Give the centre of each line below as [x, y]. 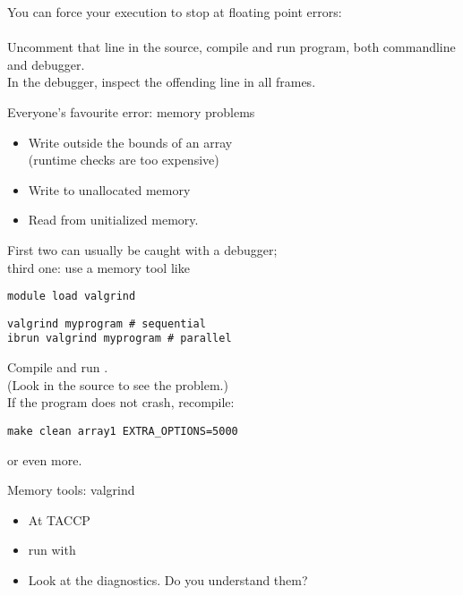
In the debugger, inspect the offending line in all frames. [162, 82]
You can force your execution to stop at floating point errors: [175, 12]
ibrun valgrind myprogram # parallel [120, 339]
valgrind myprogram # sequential [107, 323]
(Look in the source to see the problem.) [118, 384]
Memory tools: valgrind [71, 490]
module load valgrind [72, 297]
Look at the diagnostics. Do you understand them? [168, 579]
